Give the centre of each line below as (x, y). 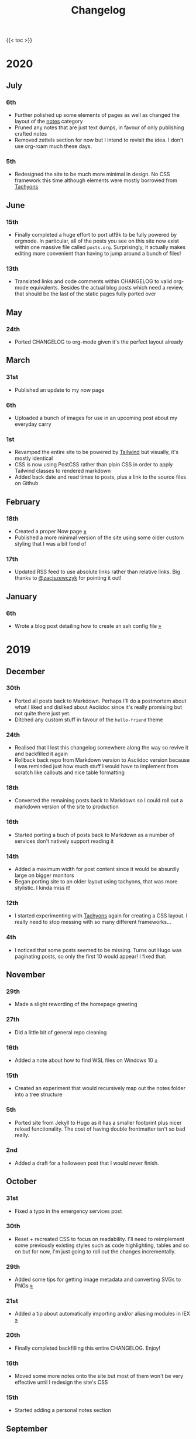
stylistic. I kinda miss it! (42, 888)
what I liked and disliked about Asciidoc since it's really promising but (98, 707)
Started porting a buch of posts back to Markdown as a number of (94, 835)
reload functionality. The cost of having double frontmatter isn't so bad (100, 1129)
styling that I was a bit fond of (50, 544)
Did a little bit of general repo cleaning (61, 1032)
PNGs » (24, 1286)
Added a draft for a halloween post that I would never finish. (87, 1163)
